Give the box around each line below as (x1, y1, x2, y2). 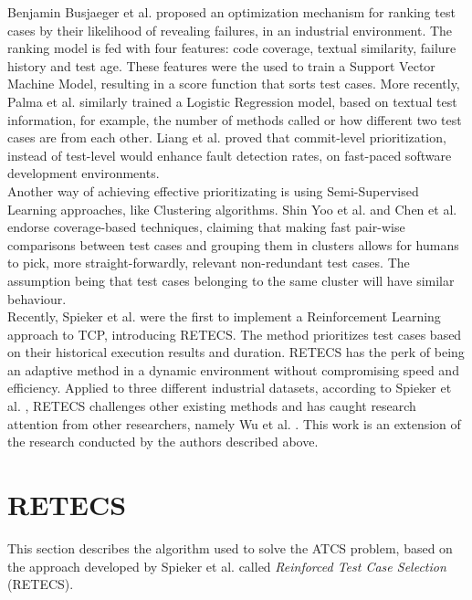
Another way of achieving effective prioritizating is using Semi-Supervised (7, 181, 419, 200)
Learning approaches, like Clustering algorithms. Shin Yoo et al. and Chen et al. (7, 199, 457, 218)
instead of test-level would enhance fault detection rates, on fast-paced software (7, 145, 452, 164)
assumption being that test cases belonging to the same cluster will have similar (7, 270, 455, 289)
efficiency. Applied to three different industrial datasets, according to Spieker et (7, 378, 452, 397)
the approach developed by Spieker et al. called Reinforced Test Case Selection (7, 556, 446, 575)
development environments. (7, 163, 160, 183)
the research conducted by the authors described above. (7, 432, 319, 451)
